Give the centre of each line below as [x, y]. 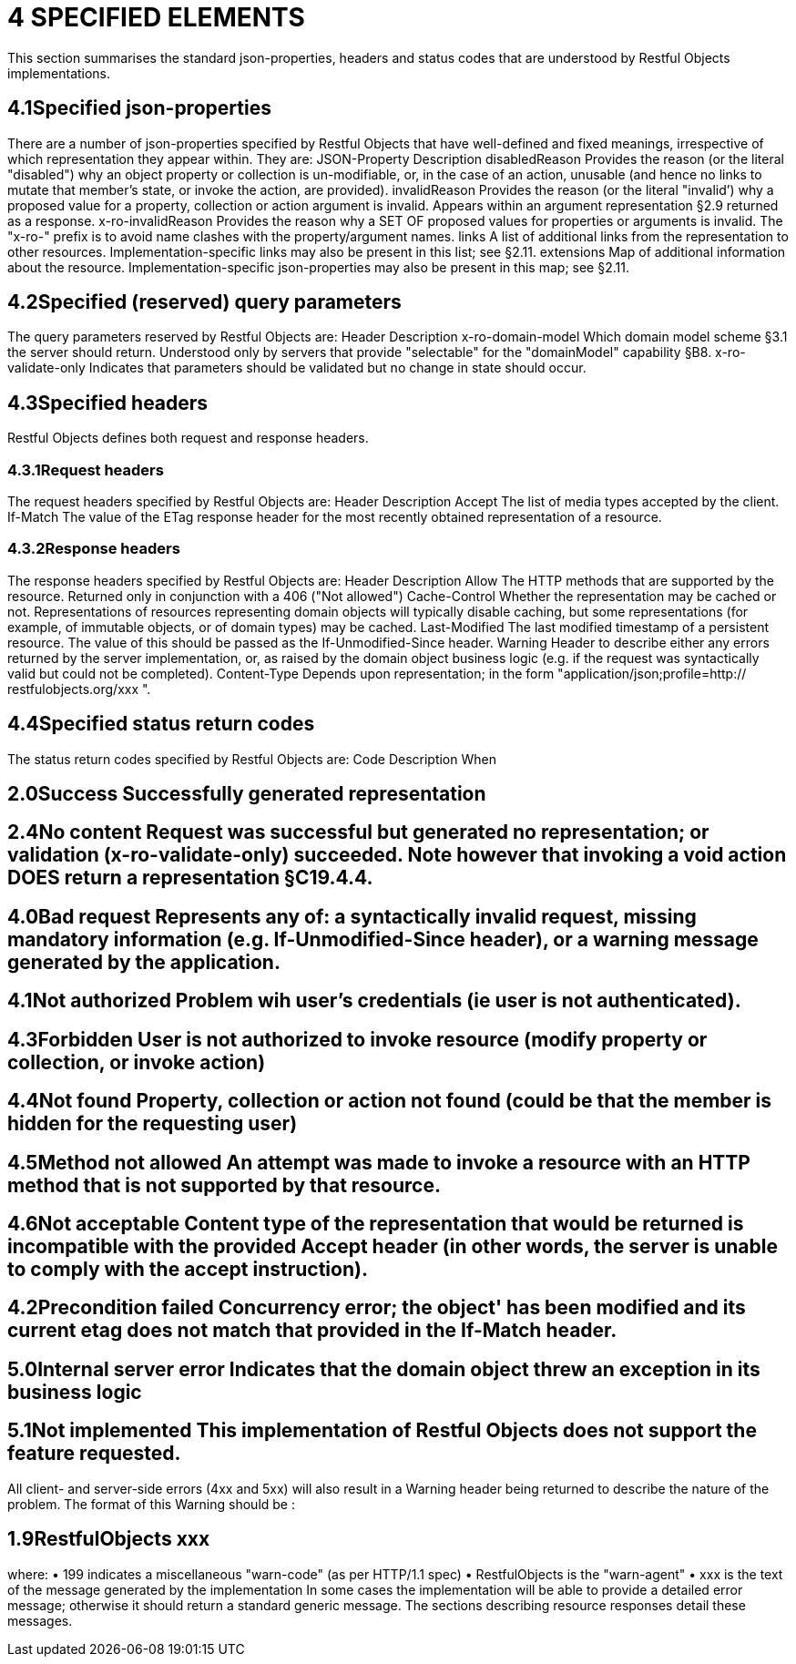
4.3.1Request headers [86, 470]
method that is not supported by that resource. [224, 1185]
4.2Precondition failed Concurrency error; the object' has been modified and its [377, 1308]
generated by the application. [144, 962]
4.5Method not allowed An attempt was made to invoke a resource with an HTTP [379, 1162]
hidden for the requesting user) [153, 1124]
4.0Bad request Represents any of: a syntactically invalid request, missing [352, 916]
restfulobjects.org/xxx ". [79, 689]
